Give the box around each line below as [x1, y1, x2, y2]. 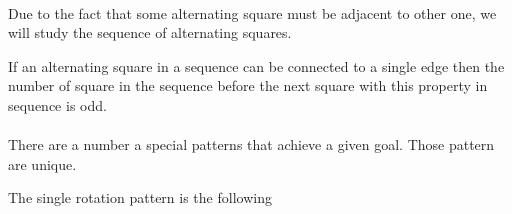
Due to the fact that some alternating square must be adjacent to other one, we [8, 2, 497, 23]
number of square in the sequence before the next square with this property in [8, 75, 488, 96]
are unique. [8, 153, 77, 174]
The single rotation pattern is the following [8, 187, 272, 208]
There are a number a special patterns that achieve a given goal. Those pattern [8, 134, 495, 155]
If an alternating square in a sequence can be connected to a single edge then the [8, 55, 505, 76]
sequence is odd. [8, 94, 107, 115]
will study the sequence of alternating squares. [8, 22, 292, 43]
